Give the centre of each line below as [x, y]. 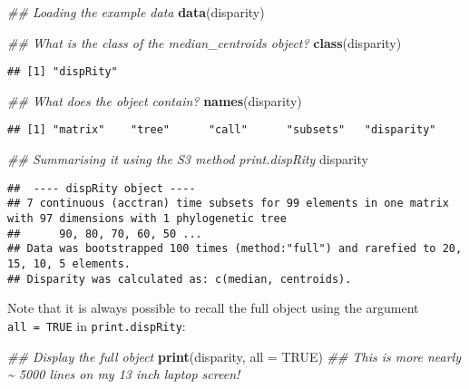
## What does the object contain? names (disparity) [155, 100]
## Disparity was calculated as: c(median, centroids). [180, 279]
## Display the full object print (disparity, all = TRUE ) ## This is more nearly [234, 356]
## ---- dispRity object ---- [102, 188]
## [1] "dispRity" [63, 72]
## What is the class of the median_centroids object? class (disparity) [205, 42]
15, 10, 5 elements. [69, 263]
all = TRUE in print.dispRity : [97, 325]
